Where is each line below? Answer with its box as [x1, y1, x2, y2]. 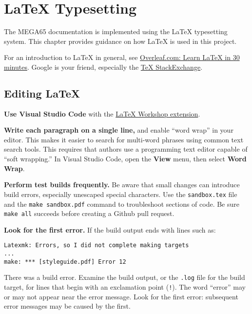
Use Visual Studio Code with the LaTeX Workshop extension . [4, 108, 200, 118]
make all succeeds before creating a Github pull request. [4, 208, 174, 218]
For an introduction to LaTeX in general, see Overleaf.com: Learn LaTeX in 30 [4, 52, 240, 62]
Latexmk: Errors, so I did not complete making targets [4, 242, 189, 249]
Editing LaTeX [4, 85, 80, 100]
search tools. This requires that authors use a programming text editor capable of [4, 144, 248, 154]
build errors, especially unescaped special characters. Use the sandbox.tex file [4, 189, 237, 199]
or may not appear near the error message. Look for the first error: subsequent [4, 291, 238, 301]
